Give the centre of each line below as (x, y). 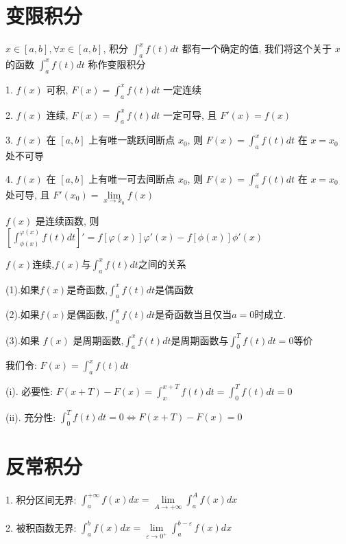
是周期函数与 (200, 341)
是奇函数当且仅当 (194, 314)
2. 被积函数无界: (41, 527)
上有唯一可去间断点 (132, 178)
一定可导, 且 (190, 114)
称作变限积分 (117, 64)
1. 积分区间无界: (41, 499)
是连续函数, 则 (67, 221)
